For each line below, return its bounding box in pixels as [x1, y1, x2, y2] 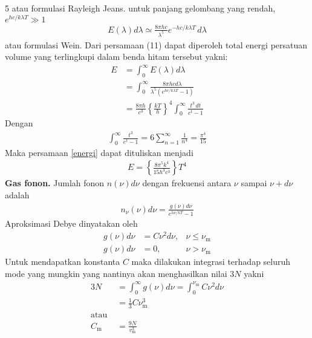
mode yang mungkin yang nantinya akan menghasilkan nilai [5, 267, 227, 279]
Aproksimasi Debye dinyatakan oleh [5, 217, 138, 230]
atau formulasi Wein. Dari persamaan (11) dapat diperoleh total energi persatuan [5, 38, 308, 51]
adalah [5, 189, 30, 201]
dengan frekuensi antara [142, 177, 232, 189]
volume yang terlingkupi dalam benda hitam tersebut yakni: [5, 50, 228, 63]
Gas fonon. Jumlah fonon [5, 177, 105, 189]
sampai [241, 177, 267, 189]
